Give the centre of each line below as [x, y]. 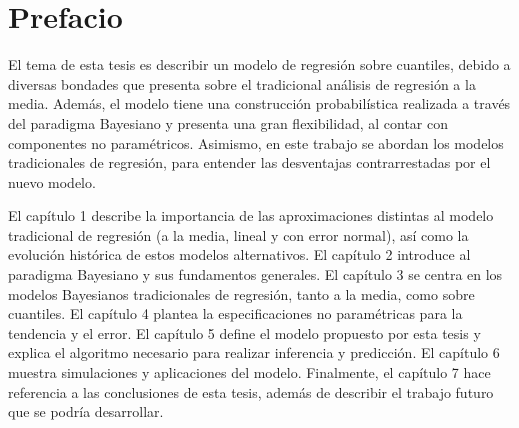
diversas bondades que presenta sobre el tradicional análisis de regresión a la [242, 83]
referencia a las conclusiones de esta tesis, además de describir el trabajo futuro [251, 391]
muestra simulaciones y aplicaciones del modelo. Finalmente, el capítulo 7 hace [249, 372]
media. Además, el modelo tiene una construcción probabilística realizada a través [259, 103]
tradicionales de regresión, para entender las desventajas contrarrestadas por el [249, 162]
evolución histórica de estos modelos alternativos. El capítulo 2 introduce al [239, 254]
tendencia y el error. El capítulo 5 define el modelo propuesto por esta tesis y [244, 332]
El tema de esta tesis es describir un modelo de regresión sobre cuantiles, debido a [259, 64]
